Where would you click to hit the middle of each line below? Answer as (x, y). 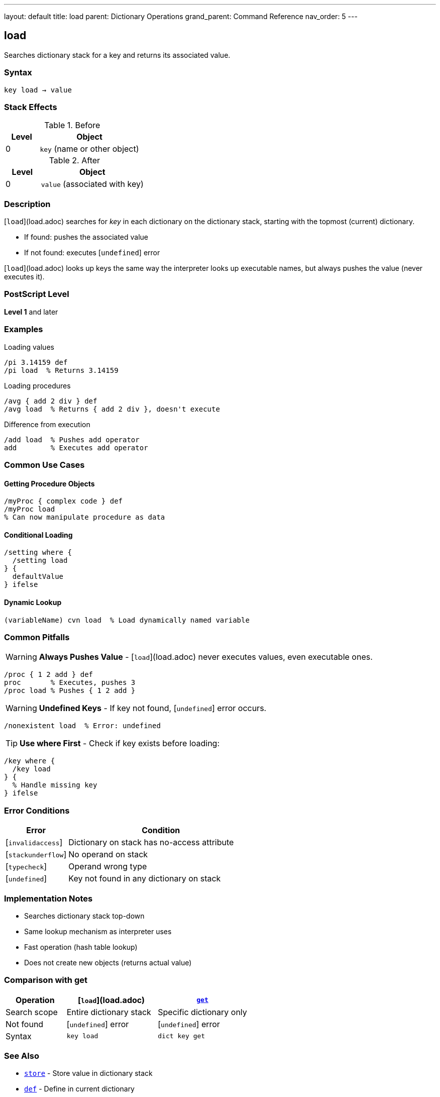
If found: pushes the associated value (86, 237)
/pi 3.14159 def (36, 362)
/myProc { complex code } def (64, 501)
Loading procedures (37, 385)
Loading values (29, 347)
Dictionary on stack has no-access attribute (151, 842)
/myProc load (30, 509)
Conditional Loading (38, 535)
